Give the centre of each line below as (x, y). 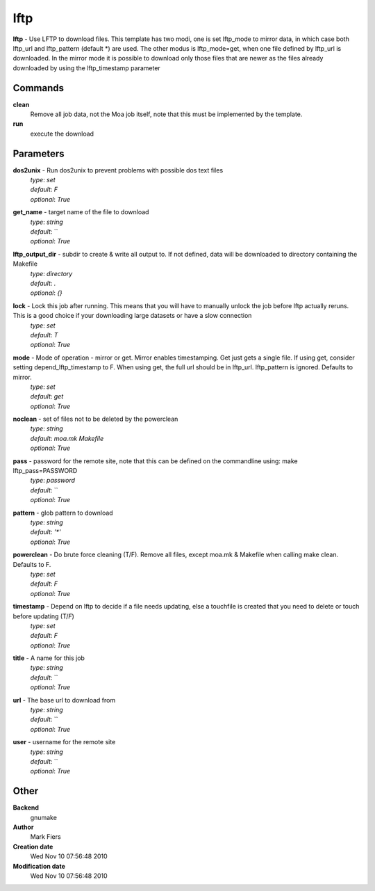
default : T (44, 335)
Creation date (33, 846)
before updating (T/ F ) (43, 616)
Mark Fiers (46, 837)
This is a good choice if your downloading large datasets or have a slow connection (132, 316)
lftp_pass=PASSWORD (45, 471)
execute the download (62, 134)
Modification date (39, 866)
